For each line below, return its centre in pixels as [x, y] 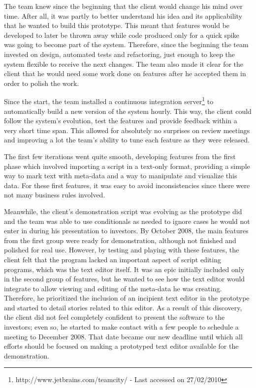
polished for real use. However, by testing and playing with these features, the [122, 250]
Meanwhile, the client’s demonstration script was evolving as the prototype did [123, 211]
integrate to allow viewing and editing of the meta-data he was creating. [113, 288]
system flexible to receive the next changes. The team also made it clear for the [124, 64]
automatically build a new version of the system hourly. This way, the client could [128, 111]
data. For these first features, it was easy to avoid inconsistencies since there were [127, 185]
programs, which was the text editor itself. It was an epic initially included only [124, 269]
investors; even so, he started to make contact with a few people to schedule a [121, 327]
